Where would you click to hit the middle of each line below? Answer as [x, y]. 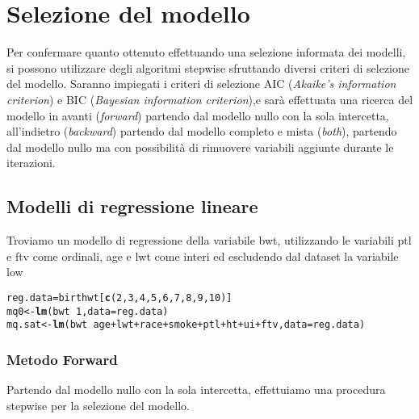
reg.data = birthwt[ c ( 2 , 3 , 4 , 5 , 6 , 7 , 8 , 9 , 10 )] [119, 297]
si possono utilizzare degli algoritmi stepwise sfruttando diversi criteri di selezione [208, 67]
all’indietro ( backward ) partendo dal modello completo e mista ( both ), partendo [202, 131]
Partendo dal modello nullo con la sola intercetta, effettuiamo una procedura [196, 390]
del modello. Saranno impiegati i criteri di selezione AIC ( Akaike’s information [201, 84]
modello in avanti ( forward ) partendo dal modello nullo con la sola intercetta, [198, 115]
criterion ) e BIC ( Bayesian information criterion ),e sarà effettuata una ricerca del [210, 99]
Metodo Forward [62, 359]
